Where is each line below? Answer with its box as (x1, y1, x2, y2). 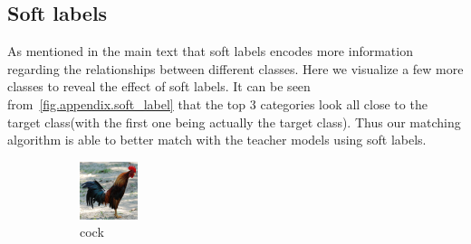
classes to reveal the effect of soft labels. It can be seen (7, 77, 311, 96)
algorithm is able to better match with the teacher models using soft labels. (7, 130, 427, 149)
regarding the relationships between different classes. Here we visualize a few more (7, 59, 464, 78)
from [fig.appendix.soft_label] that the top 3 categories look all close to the (7, 94, 428, 113)
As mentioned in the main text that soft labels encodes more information (7, 42, 413, 61)
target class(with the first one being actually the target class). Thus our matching (7, 112, 461, 131)
